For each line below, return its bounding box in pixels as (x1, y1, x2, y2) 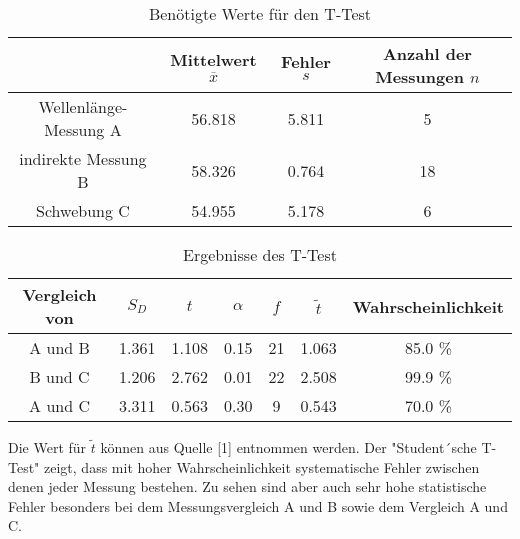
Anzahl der (382, 42, 472, 65)
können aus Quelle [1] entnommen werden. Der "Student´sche (100, 437, 477, 457)
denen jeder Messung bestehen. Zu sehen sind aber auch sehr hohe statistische (8, 476, 487, 497)
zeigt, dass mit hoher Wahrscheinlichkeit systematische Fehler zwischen (44, 456, 480, 477)
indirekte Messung (19, 147, 147, 170)
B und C (29, 365, 90, 388)
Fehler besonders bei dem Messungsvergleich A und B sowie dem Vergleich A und (8, 495, 508, 516)
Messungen (375, 65, 464, 88)
